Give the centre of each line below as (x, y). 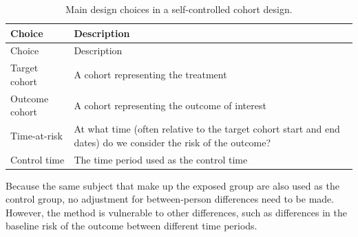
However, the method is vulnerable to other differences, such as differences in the (176, 212)
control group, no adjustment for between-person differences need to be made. (170, 199)
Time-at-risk (36, 135)
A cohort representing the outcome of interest (170, 105)
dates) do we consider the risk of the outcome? (172, 142)
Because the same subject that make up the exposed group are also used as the (172, 185)
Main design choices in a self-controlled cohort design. (179, 9)
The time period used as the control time (161, 159)
